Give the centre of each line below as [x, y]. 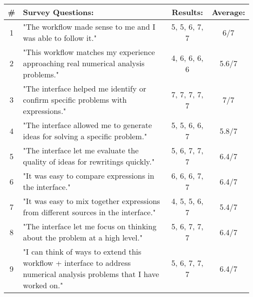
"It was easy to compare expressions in [89, 176]
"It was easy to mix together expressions [91, 201]
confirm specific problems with [75, 100]
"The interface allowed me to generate [88, 125]
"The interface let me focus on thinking [90, 226]
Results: [187, 12]
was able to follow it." [60, 38]
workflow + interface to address [77, 263]
